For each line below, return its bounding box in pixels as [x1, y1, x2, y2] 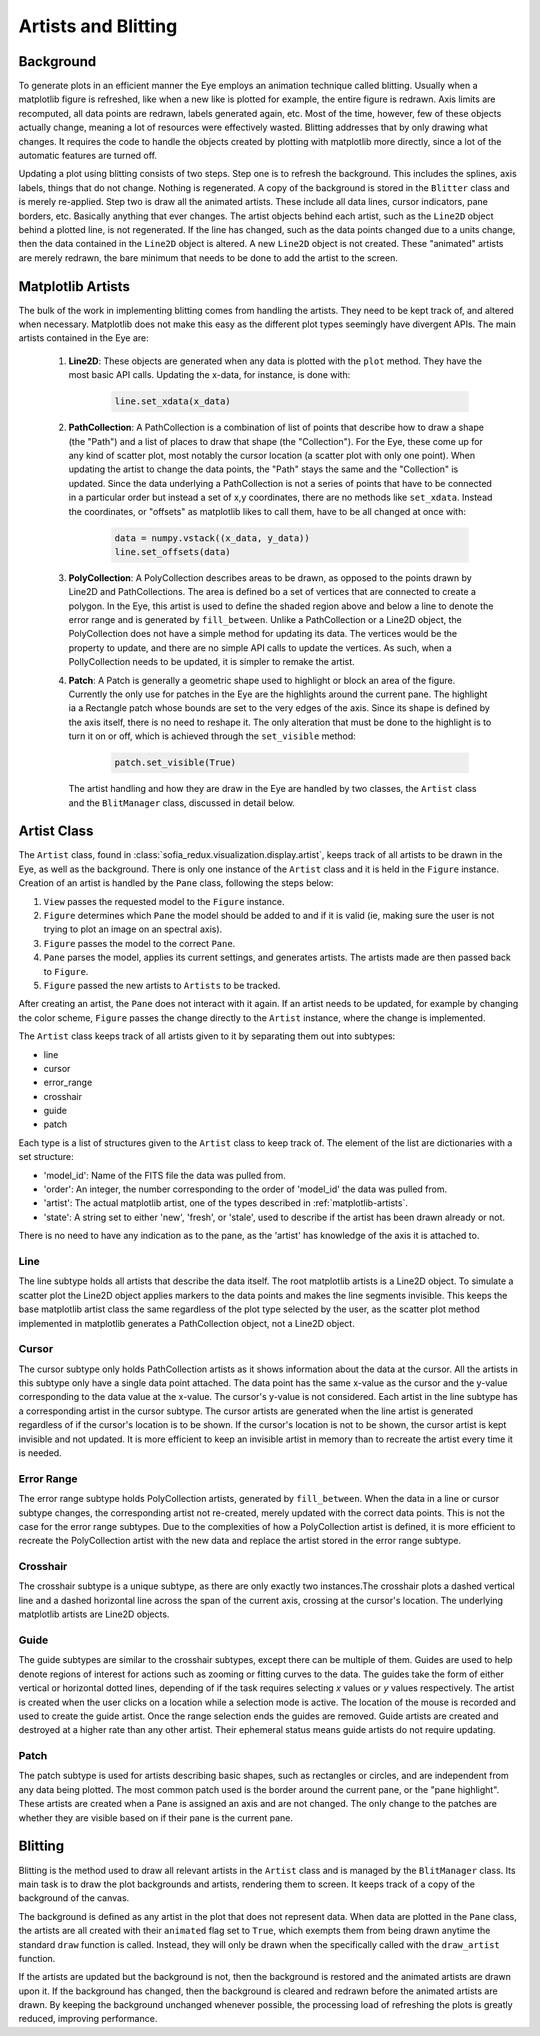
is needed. [18, 1447, 62, 1459]
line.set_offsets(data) [114, 546, 232, 557]
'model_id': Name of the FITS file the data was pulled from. [43, 1169, 286, 1181]
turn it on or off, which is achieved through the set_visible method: [68, 730, 357, 742]
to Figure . [43, 965, 89, 977]
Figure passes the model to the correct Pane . [43, 937, 236, 949]
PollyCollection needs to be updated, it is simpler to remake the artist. [68, 656, 355, 668]
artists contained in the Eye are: [18, 332, 149, 344]
